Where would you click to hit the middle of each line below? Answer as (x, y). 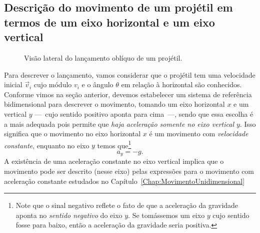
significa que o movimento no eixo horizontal (72, 134)
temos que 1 (114, 144)
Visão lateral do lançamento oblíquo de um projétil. (103, 57)
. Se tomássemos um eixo (166, 215)
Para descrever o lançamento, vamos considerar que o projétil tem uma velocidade (130, 74)
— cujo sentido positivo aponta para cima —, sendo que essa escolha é (144, 113)
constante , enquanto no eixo (47, 145)
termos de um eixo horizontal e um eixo (109, 22)
